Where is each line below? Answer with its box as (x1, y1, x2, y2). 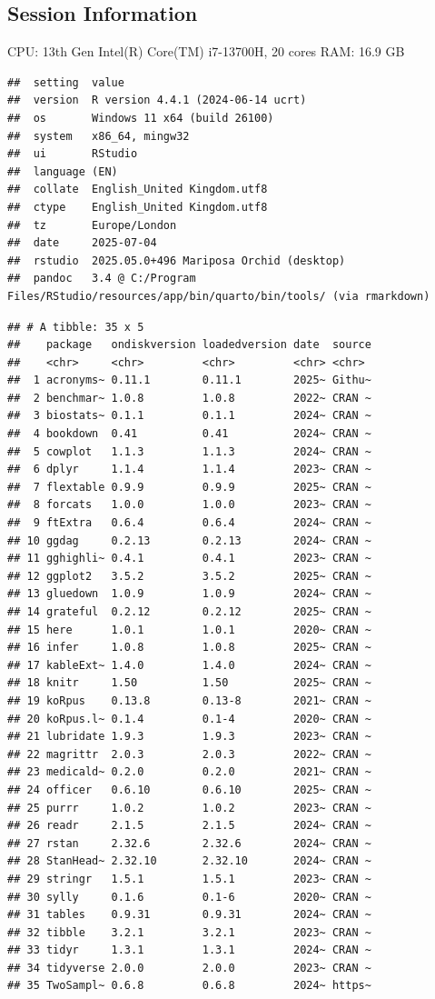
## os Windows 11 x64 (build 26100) (7, 111, 274, 125)
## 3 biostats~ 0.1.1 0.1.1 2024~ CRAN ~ (7, 409, 371, 423)
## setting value (7, 75, 124, 89)
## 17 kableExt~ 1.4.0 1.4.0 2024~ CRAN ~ (7, 658, 371, 672)
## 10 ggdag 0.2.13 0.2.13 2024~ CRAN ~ (7, 534, 371, 547)
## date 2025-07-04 (7, 236, 157, 250)
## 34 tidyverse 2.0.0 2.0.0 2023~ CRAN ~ (7, 961, 371, 974)
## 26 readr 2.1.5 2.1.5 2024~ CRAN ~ (7, 819, 371, 833)
